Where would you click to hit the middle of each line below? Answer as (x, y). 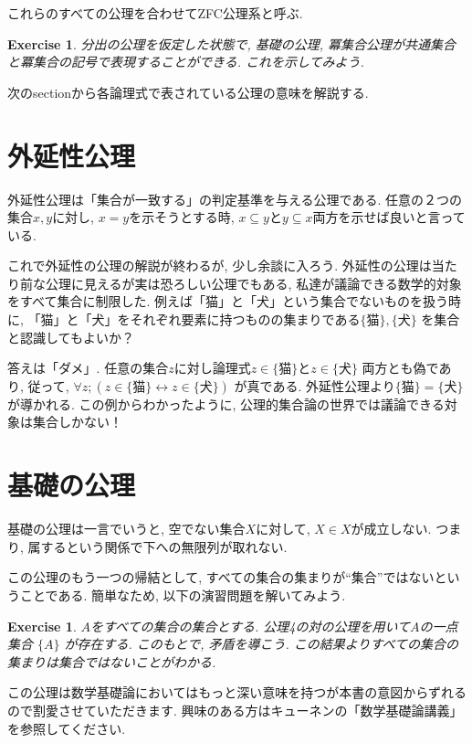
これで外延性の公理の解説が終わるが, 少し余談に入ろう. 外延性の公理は (220, 265)
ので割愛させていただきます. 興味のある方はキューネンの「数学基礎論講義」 (235, 710)
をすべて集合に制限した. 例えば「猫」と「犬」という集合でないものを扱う (228, 301)
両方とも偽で (400, 368)
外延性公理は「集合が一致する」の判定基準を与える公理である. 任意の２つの (235, 199)
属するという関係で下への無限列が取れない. (157, 546)
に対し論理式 (212, 368)
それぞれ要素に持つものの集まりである (245, 319)
